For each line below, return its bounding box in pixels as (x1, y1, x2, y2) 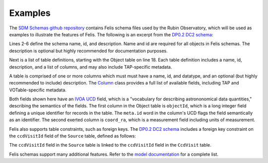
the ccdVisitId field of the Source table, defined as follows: (9, 133, 136, 139)
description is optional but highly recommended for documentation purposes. (9, 48, 168, 54)
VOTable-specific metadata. (9, 87, 67, 93)
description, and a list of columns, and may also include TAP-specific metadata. (9, 64, 172, 70)
